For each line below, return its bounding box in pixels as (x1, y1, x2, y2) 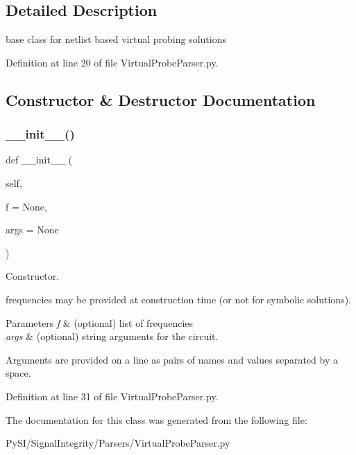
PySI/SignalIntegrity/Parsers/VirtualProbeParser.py (6, 436, 230, 450)
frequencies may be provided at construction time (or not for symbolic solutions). (6, 292, 351, 306)
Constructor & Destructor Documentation (6, 89, 316, 110)
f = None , (6, 199, 47, 213)
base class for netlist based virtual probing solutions (6, 32, 227, 46)
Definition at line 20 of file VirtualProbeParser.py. (6, 55, 219, 69)
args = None (6, 222, 59, 237)
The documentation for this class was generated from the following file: (6, 412, 307, 427)
